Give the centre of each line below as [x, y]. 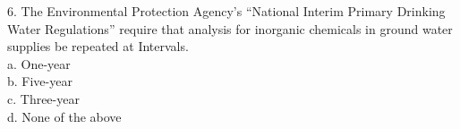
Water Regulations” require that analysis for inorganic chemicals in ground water [230, 28]
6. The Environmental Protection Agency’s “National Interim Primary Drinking [226, 11]
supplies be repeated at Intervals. [98, 46]
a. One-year [39, 63]
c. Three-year [43, 98]
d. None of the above [64, 116]
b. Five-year [40, 81]
